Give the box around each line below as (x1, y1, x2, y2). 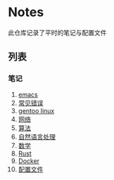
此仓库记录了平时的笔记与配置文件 (8, 28, 107, 37)
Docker (18, 156, 40, 165)
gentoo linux (18, 106, 55, 115)
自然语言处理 (18, 132, 56, 141)
